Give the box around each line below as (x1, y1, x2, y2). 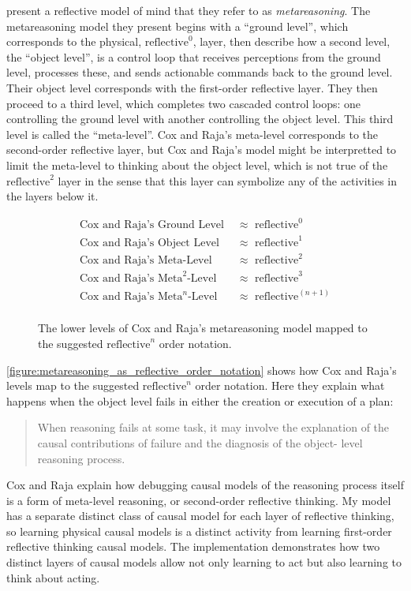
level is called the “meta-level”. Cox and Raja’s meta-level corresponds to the (6, 125, 379, 142)
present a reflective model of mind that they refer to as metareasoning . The (6, 2, 371, 18)
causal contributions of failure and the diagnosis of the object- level (37, 434, 363, 451)
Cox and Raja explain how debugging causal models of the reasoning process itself (6, 477, 404, 493)
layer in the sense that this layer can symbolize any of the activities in (58, 172, 397, 189)
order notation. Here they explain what (195, 377, 385, 394)
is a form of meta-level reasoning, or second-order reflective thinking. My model (6, 492, 391, 508)
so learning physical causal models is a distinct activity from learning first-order (6, 522, 392, 539)
